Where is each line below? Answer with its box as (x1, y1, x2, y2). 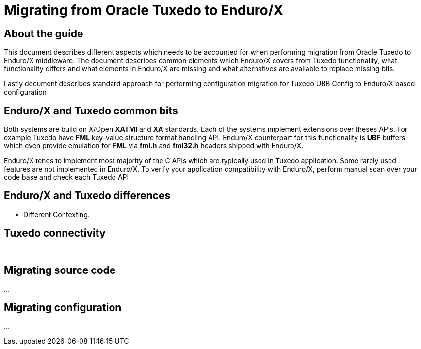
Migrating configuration (4, 301, 122, 314)
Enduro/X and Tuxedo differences (4, 190, 171, 202)
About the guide (4, 27, 83, 40)
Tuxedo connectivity (4, 227, 106, 239)
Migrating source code (4, 264, 116, 277)
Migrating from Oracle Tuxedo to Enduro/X (4, 2, 284, 18)
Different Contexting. (23, 210, 90, 219)
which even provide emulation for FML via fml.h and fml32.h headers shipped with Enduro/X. (4, 142, 304, 150)
